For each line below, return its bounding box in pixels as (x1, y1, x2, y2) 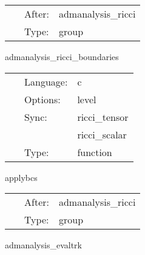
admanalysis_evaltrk (5, 239, 82, 251)
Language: (24, 74, 68, 89)
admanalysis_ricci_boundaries (5, 50, 119, 63)
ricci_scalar (77, 127, 127, 141)
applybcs (5, 171, 38, 183)
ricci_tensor (77, 109, 129, 124)
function (77, 144, 112, 159)
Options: (24, 92, 61, 106)
